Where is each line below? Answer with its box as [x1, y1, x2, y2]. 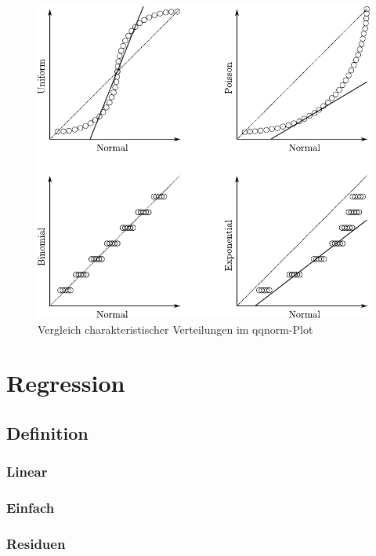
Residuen [6, 533, 66, 553]
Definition [6, 420, 89, 444]
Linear [6, 462, 48, 481]
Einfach [6, 498, 55, 518]
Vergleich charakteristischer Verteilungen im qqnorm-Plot [38, 320, 313, 337]
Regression [6, 367, 125, 399]
